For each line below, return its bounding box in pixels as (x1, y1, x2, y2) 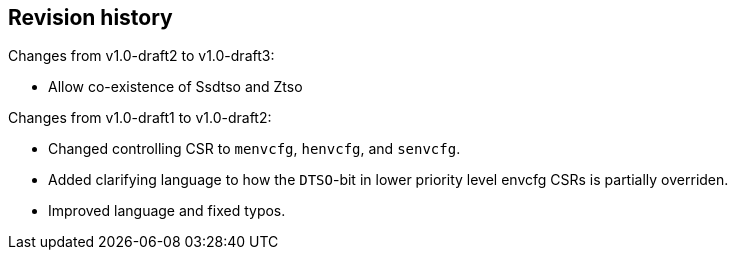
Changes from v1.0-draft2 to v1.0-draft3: (8, 47, 275, 65)
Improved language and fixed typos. (48, 202, 286, 220)
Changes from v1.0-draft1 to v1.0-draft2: (8, 109, 272, 127)
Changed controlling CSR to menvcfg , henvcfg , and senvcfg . (48, 140, 461, 158)
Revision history (8, 5, 173, 30)
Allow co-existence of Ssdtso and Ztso (48, 78, 303, 96)
